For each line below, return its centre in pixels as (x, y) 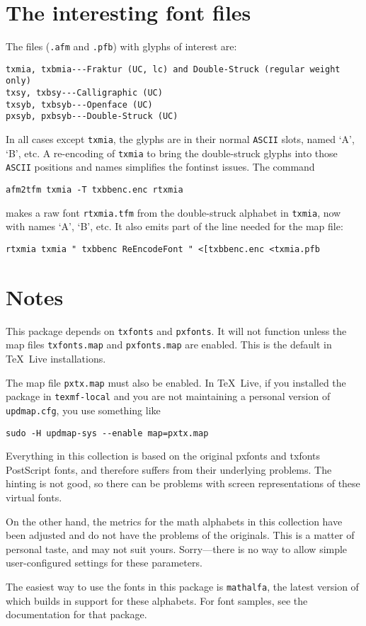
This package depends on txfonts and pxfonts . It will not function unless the (176, 330)
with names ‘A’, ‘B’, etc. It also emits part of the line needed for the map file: (175, 226)
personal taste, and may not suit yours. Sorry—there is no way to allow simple (177, 548)
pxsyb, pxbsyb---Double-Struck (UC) (92, 116)
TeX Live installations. (56, 359)
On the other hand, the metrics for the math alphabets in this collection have (174, 521)
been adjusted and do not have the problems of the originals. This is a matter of (180, 535)
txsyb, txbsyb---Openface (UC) (79, 104)
